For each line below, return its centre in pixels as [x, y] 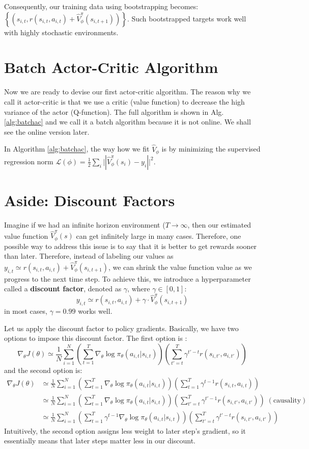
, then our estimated [219, 225]
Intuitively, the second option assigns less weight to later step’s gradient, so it [125, 430]
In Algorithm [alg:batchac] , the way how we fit [77, 149]
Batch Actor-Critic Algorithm [111, 67]
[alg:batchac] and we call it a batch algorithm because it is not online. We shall [128, 122]
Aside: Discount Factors [90, 200]
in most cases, [26, 311]
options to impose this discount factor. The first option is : [96, 338]
